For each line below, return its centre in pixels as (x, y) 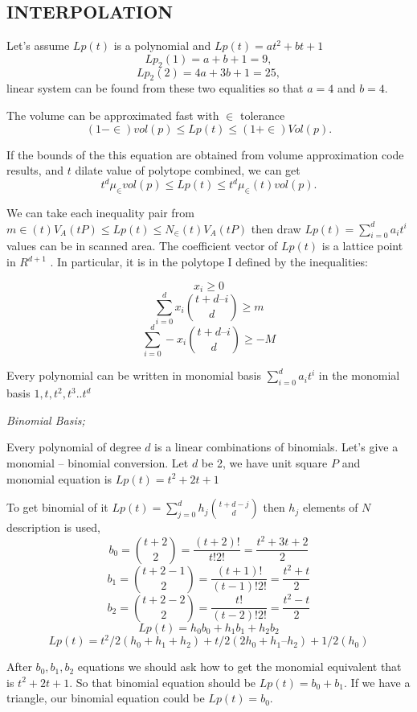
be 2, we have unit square (264, 462)
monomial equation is (59, 478)
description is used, (53, 527)
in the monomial (359, 375)
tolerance (262, 115)
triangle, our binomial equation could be (106, 698)
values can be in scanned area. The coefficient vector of (142, 246)
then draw (276, 228)
